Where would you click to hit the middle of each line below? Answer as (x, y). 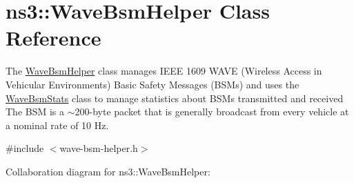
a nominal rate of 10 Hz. (57, 125)
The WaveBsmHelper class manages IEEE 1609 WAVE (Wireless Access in (164, 71)
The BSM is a (35, 112)
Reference (53, 38)
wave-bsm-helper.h (99, 148)
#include (25, 148)
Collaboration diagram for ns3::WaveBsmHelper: (108, 171)
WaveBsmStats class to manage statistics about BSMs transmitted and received (175, 98)
